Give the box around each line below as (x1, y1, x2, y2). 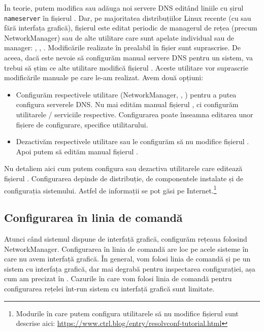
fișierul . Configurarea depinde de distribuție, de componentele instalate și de (4, 173, 244, 183)
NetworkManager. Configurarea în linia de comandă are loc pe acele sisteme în (4, 243, 249, 254)
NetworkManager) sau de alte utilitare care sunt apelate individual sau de (4, 32, 235, 43)
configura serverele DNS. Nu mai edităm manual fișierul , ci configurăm (16, 99, 239, 110)
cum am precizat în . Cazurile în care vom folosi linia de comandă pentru (4, 273, 232, 284)
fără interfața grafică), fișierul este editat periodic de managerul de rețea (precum (4, 22, 257, 33)
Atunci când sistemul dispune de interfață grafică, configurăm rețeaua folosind (4, 234, 247, 244)
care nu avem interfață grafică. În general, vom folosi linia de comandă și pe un (4, 253, 251, 264)
